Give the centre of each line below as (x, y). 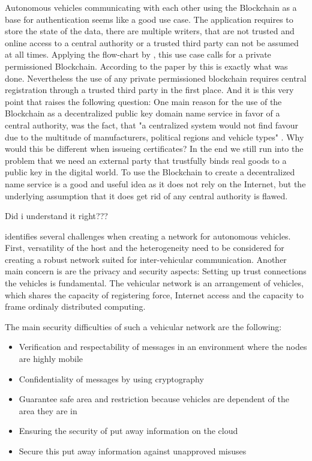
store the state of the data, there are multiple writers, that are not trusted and (150, 31)
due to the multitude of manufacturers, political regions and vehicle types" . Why (154, 137)
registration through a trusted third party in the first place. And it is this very (149, 90)
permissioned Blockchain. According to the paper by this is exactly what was (146, 66)
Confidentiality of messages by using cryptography (111, 378)
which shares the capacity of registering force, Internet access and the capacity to (154, 294)
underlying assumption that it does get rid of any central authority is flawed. (146, 195)
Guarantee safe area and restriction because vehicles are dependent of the (154, 399)
